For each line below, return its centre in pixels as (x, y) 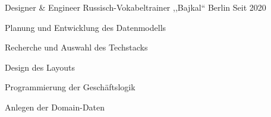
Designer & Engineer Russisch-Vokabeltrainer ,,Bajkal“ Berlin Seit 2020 (135, 7)
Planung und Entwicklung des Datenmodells (86, 27)
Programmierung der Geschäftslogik (70, 87)
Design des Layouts (40, 67)
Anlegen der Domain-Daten (55, 107)
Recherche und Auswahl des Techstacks (76, 47)
